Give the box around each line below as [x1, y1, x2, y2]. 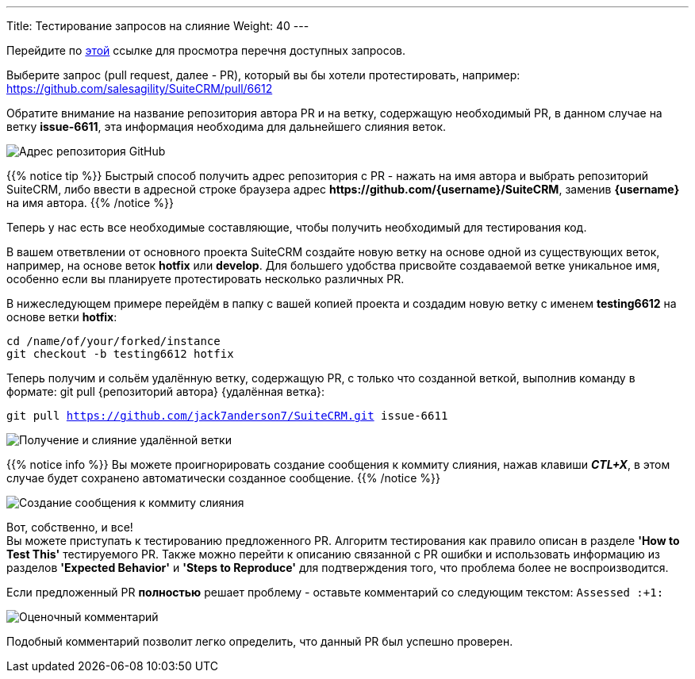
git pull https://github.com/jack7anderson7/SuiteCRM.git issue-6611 [6, 409, 448, 422]
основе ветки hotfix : [6, 310, 117, 324]
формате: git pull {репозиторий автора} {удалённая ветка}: [6, 385, 325, 398]
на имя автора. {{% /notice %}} [6, 196, 174, 209]
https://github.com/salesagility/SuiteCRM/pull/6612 [6, 82, 273, 95]
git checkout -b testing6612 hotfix [6, 347, 234, 360]
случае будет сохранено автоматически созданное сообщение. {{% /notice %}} [6, 471, 440, 485]
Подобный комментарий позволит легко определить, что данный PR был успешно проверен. [6, 635, 513, 648]
